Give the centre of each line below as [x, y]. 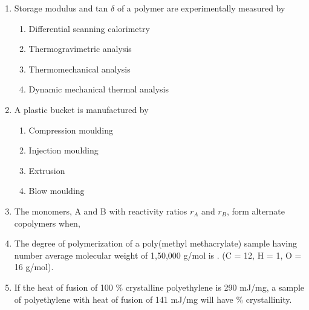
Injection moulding [63, 150]
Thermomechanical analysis [80, 69]
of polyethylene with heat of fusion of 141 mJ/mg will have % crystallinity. [153, 299]
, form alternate [256, 211]
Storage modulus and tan [61, 8]
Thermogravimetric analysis [80, 49]
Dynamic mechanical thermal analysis [99, 89]
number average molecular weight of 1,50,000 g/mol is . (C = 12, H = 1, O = [158, 255]
